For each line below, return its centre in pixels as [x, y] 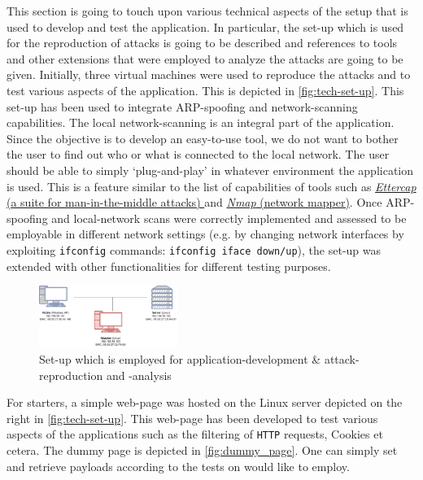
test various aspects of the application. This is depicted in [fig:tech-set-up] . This [205, 90]
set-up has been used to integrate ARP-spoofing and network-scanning [182, 106]
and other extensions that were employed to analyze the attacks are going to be [205, 58]
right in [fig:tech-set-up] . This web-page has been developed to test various [192, 418]
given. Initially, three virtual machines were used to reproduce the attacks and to [209, 74]
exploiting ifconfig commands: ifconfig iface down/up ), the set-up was [194, 249]
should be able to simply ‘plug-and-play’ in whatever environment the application [210, 170]
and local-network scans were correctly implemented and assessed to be [229, 218]
